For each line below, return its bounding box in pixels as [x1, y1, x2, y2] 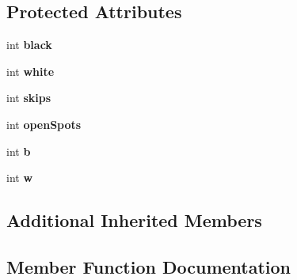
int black [6, 36, 52, 53]
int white [6, 62, 55, 79]
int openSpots [6, 115, 82, 132]
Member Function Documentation [6, 254, 291, 278]
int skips [6, 89, 51, 106]
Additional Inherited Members [6, 208, 262, 233]
